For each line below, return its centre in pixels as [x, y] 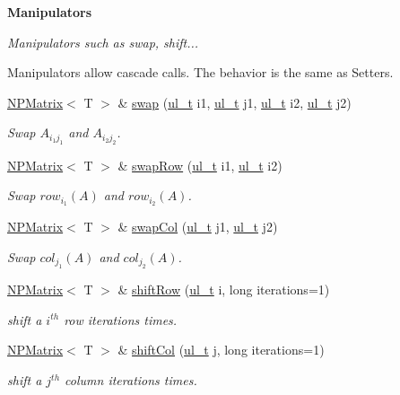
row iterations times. [121, 319]
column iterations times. [131, 380]
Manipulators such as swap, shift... [103, 42]
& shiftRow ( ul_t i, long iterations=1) [224, 290]
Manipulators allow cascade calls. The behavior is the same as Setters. [200, 72]
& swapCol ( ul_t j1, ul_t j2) [198, 227]
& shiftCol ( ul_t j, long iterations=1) [221, 350]
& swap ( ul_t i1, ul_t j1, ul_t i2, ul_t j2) [235, 102]
